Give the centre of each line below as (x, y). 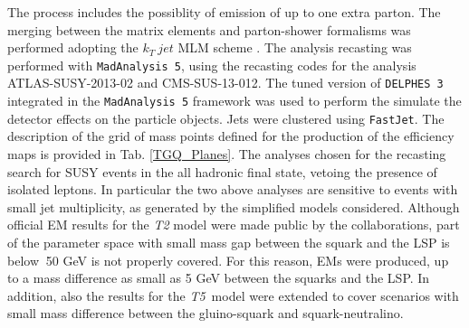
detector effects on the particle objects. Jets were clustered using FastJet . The (226, 118)
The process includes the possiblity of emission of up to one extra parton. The (224, 12)
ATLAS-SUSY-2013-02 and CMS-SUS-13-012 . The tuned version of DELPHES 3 (225, 83)
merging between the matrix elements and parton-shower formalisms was (209, 29)
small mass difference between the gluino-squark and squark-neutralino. (206, 313)
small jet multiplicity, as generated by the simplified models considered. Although (234, 206)
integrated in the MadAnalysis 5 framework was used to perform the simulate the (234, 101)
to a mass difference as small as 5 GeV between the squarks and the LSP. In (219, 278)
